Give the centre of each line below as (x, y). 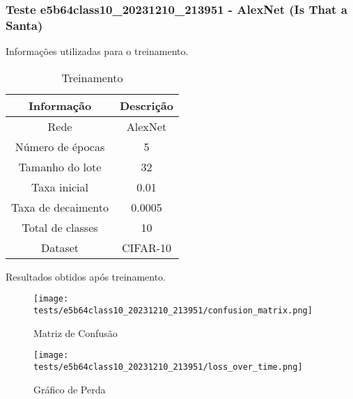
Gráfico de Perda (70, 389)
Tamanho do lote (60, 166)
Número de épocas (60, 146)
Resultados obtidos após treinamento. (86, 276)
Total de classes (60, 227)
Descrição (146, 105)
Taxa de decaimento (60, 207)
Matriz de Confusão (76, 332)
